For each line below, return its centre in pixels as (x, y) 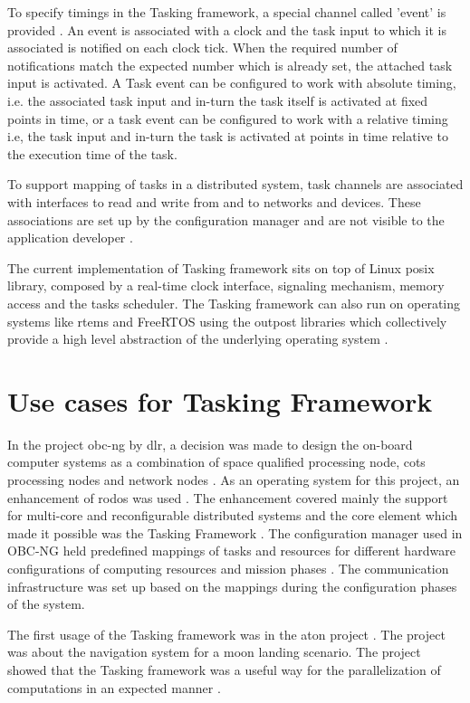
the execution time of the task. (92, 153)
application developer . (70, 237)
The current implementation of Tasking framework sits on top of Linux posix (221, 267)
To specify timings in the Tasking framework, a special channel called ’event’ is (227, 12)
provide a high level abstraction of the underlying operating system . (198, 339)
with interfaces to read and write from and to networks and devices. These (214, 201)
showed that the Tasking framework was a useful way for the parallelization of (224, 669)
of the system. (46, 604)
